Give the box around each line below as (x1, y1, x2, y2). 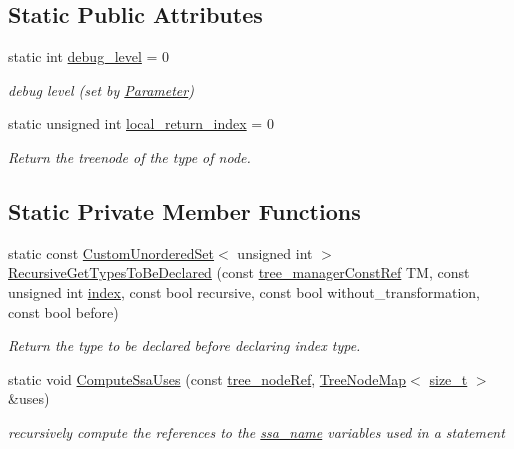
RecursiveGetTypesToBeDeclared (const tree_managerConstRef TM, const (8, 262, 470, 283)
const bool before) (8, 301, 119, 322)
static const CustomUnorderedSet (8, 242, 215, 263)
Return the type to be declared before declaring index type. (8, 335, 361, 356)
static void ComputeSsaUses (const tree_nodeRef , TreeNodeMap (8, 368, 407, 389)
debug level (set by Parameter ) (8, 79, 194, 100)
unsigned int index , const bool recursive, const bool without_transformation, (8, 281, 480, 302)
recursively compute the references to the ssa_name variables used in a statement (8, 421, 505, 442)
